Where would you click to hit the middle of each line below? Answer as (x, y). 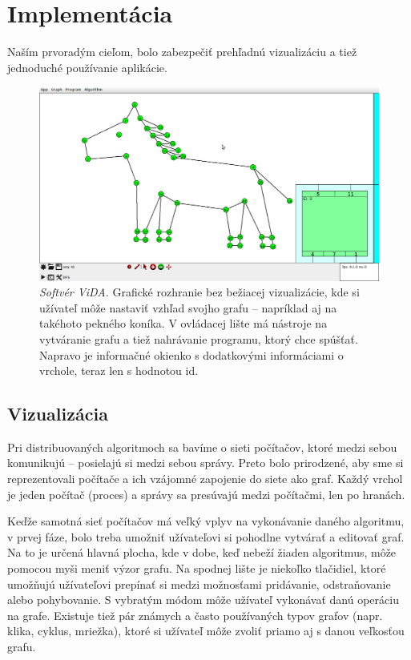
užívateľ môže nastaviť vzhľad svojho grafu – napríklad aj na (188, 307)
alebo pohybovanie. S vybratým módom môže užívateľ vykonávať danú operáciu (203, 600)
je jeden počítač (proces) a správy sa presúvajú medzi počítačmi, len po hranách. (206, 494)
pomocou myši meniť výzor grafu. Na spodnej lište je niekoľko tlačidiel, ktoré (197, 568)
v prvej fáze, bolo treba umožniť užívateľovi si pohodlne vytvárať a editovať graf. (206, 536)
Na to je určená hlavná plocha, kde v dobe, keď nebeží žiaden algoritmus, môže (202, 552)
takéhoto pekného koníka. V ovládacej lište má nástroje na (183, 323)
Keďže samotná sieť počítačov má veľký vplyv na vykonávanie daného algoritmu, (206, 521)
